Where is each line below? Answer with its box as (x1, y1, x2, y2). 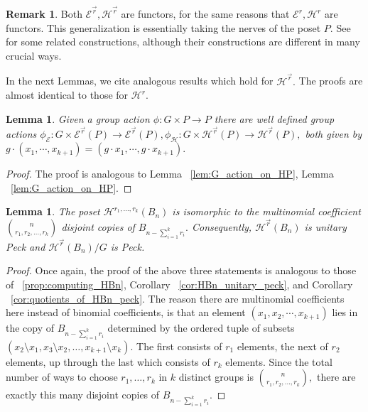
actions (6, 126, 37, 141)
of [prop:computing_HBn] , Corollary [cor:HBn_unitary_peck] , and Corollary (6, 276, 353, 291)
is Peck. (110, 239, 145, 254)
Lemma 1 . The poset (6, 204, 100, 219)
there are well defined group (214, 111, 335, 126)
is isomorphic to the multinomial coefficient (172, 204, 361, 219)
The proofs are (298, 73, 363, 88)
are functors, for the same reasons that (121, 6, 290, 21)
